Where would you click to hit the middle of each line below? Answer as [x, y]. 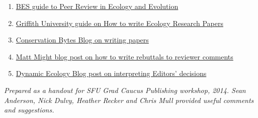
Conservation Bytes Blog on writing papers [82, 40]
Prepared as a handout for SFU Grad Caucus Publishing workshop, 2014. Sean [125, 90]
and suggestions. [29, 110]
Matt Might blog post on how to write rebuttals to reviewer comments [124, 56]
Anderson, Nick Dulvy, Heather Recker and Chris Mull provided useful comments [129, 100]
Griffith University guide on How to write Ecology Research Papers [119, 23]
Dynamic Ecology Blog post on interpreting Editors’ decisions [111, 73]
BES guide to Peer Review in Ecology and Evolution [97, 6]
